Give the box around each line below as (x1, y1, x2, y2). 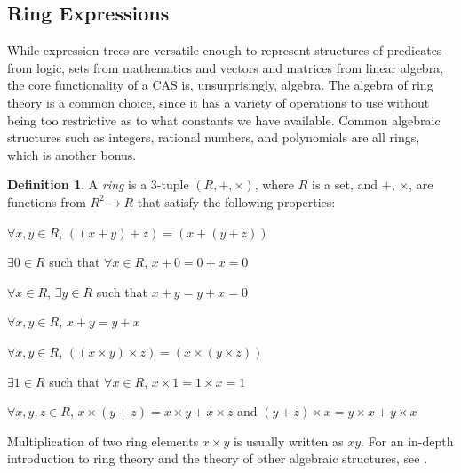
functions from (7, 192, 86, 211)
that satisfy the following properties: (137, 192, 336, 211)
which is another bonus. (7, 145, 137, 164)
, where (254, 175, 295, 194)
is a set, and (312, 175, 378, 194)
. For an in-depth (361, 431, 454, 450)
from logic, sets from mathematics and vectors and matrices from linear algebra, (7, 58, 444, 76)
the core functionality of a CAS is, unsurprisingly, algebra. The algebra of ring (7, 76, 433, 94)
